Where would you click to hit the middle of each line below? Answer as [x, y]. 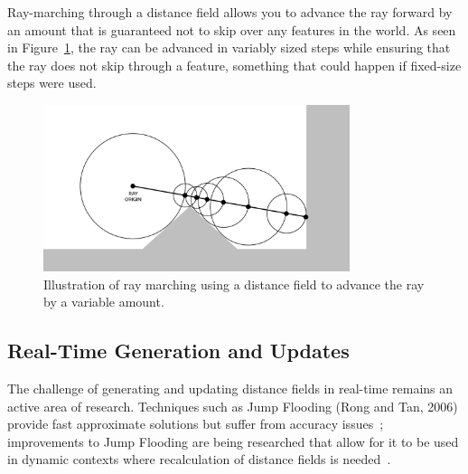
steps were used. [52, 83]
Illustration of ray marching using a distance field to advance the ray [234, 284]
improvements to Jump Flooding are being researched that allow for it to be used [233, 441]
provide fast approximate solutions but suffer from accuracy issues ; [196, 424]
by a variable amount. [104, 302]
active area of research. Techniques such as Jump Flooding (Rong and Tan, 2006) [233, 406]
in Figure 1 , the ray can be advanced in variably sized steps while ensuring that [229, 47]
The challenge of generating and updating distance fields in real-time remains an [230, 389]
